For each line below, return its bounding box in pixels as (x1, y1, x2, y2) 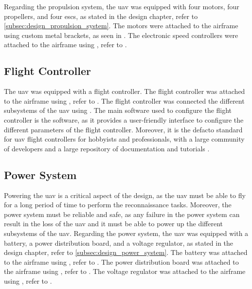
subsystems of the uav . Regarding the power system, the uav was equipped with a (4, 228, 249, 238)
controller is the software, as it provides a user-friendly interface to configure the (4, 114, 244, 125)
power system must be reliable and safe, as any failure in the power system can (4, 209, 240, 219)
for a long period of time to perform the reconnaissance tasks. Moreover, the (4, 199, 232, 210)
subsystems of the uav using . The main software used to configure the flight (4, 105, 232, 115)
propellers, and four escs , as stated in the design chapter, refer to (4, 11, 198, 21)
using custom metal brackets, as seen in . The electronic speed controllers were (4, 30, 238, 40)
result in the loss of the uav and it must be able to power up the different (4, 218, 223, 229)
